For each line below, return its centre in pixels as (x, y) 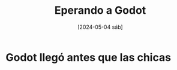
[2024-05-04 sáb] (100, 27)
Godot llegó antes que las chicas (88, 57)
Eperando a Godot (100, 10)
